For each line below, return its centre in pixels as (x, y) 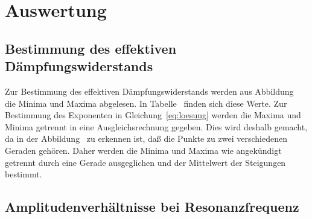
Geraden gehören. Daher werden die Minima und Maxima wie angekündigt (143, 150)
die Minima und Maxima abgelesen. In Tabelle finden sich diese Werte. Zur (146, 103)
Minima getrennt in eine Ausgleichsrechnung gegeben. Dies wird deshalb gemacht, (156, 126)
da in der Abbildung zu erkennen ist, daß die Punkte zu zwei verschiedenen (146, 138)
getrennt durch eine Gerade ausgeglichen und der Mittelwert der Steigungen (145, 162)
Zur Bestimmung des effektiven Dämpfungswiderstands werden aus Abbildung (149, 91)
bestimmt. (24, 174)
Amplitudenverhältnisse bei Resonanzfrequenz (152, 207)
